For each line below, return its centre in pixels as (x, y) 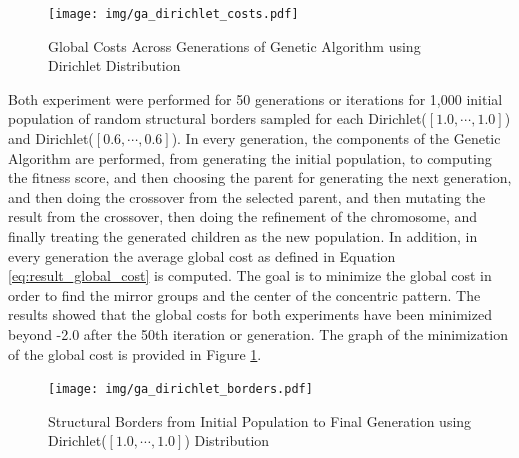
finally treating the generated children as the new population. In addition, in (243, 236)
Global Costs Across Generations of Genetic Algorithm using (234, 45)
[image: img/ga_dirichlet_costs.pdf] (173, 14)
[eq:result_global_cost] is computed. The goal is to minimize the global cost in (250, 275)
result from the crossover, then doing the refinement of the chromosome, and (243, 216)
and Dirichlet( (51, 138)
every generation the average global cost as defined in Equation (202, 255)
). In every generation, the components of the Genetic (336, 138)
